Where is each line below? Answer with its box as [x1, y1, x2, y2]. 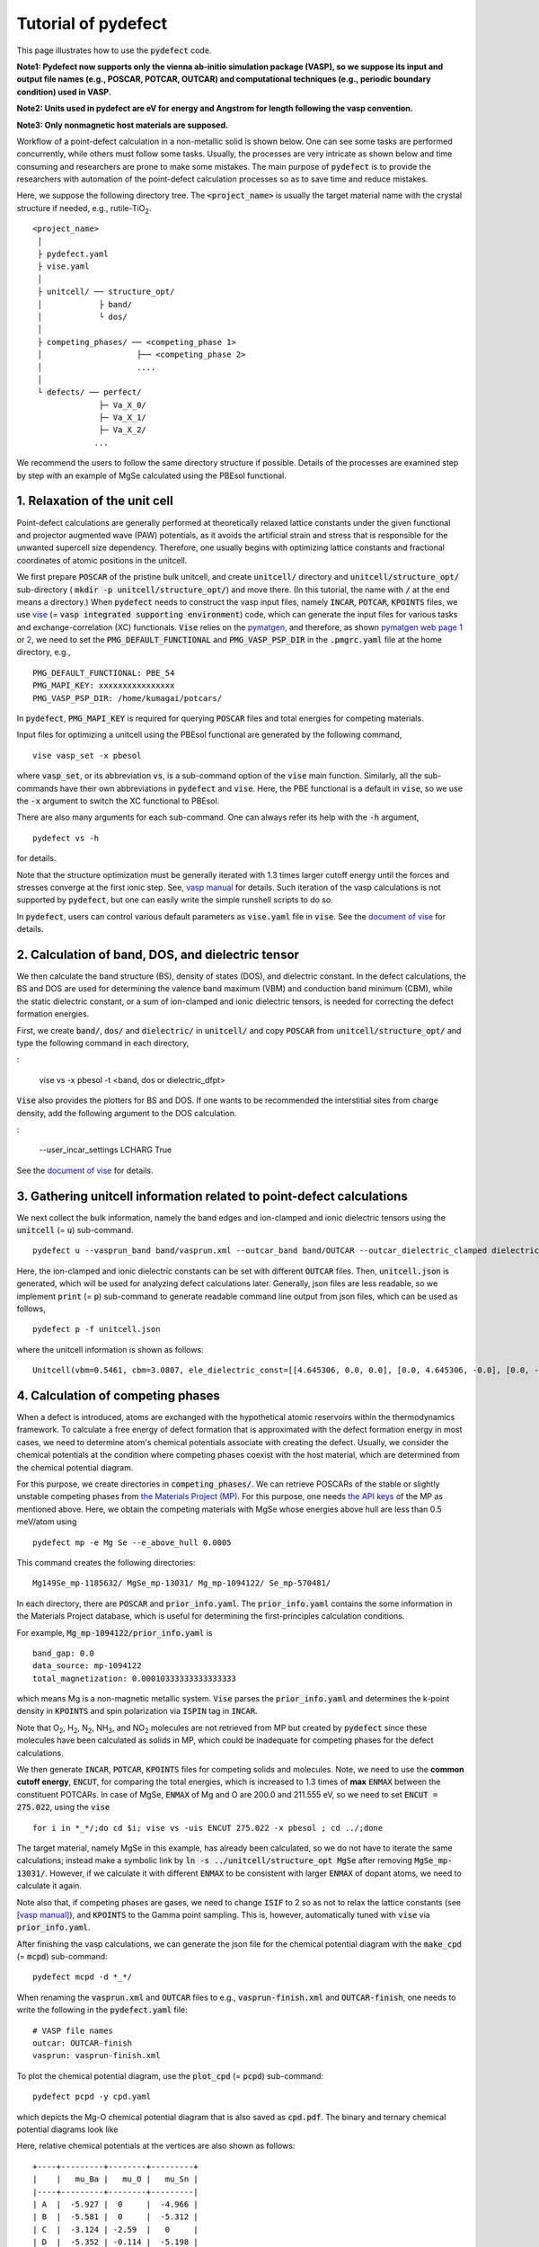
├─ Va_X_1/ [99, 413, 147, 422]
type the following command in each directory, [16, 1037, 190, 1048]
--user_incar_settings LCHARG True [39, 1144, 172, 1155]
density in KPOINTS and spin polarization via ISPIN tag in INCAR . [16, 1706, 258, 1717]
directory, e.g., [16, 647, 71, 658]
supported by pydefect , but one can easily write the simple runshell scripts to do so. [16, 894, 334, 905]
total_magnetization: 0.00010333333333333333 [32, 1673, 237, 1683]
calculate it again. [16, 1880, 83, 1891]
